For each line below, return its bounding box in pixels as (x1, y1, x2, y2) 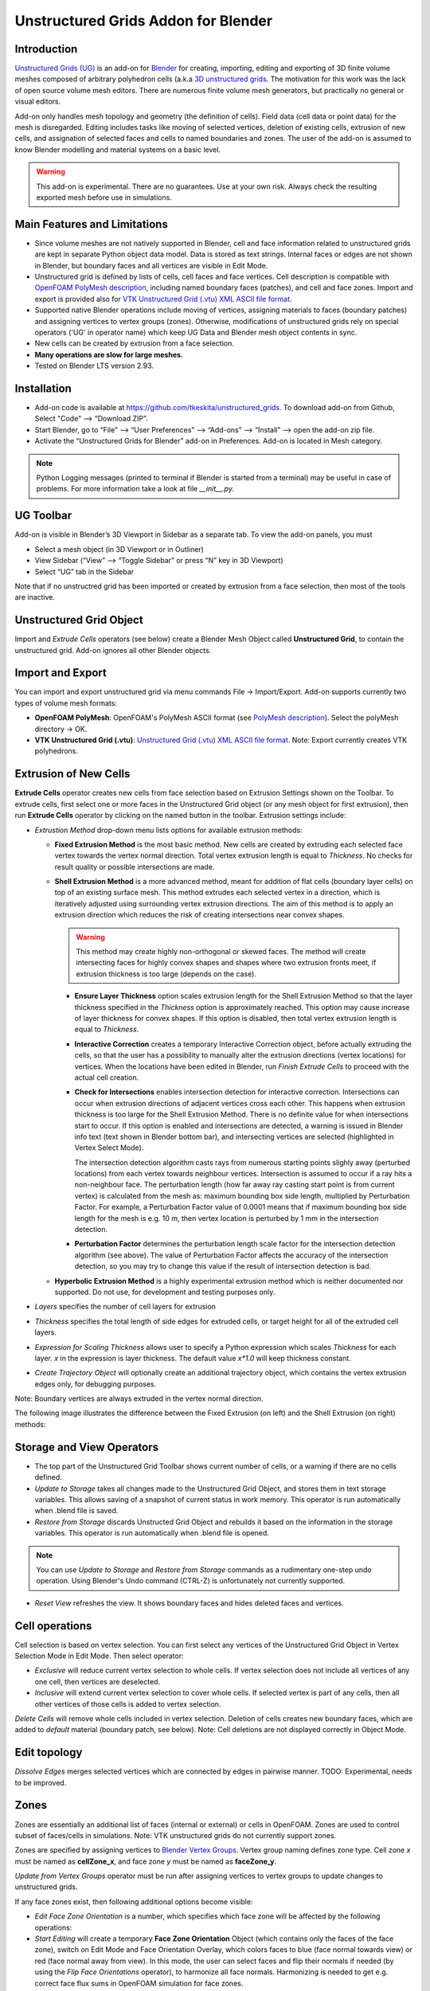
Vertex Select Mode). (74, 1143, 144, 1152)
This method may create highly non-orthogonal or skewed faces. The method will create (76, 947, 366, 956)
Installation (14, 381, 72, 395)
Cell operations (14, 1619, 92, 1633)
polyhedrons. (34, 746, 79, 756)
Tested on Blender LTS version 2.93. (34, 361, 154, 370)
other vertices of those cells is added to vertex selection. (34, 1699, 221, 1708)
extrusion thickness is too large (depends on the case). (76, 968, 256, 979)
